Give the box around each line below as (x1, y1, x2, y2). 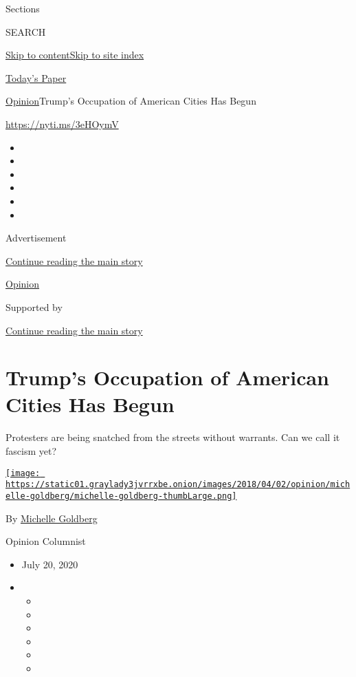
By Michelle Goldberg (5, 511, 98, 525)
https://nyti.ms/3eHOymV (5, 116, 119, 131)
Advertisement (5, 230, 67, 245)
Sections (5, 1, 40, 15)
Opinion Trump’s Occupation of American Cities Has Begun (5, 94, 256, 108)
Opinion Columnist (5, 534, 86, 548)
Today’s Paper (5, 70, 67, 85)
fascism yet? (5, 444, 57, 458)
